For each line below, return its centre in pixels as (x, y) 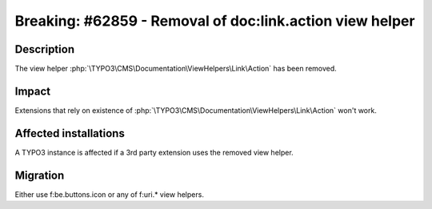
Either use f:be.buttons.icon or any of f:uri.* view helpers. (109, 194)
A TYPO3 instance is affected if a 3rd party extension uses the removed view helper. (154, 152)
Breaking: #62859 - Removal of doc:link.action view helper (215, 21)
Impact (33, 91)
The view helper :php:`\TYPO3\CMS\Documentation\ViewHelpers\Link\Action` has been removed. (176, 69)
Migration (40, 175)
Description (45, 49)
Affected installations (70, 133)
